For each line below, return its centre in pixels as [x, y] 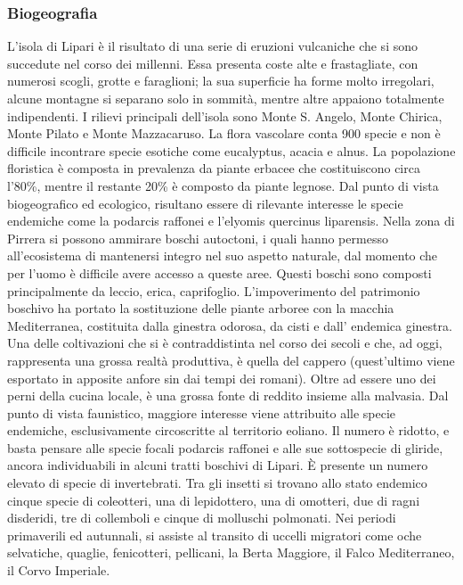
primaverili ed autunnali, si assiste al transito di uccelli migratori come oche [215, 535]
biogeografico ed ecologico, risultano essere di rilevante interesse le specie [205, 203]
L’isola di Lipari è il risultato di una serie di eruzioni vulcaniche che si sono [212, 46]
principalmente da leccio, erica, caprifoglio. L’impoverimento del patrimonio [214, 290]
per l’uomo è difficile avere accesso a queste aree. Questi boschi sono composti [219, 272]
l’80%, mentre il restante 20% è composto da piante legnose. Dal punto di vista [223, 185]
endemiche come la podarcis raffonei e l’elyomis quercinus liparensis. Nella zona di [231, 221]
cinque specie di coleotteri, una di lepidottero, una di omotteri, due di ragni [214, 500]
